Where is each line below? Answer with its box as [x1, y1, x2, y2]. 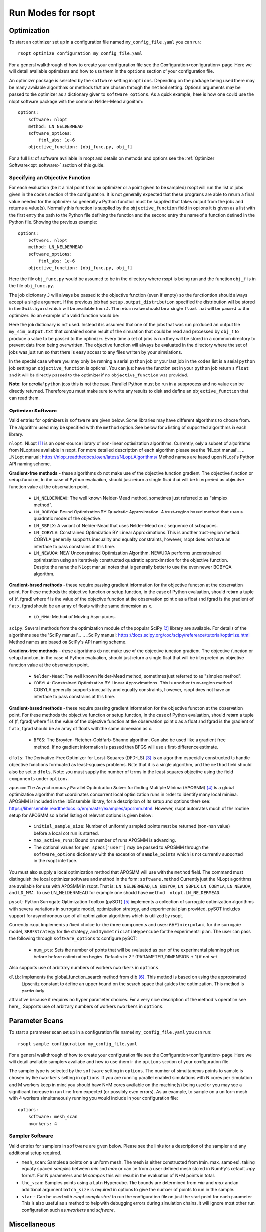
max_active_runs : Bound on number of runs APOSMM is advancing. [33, 837, 176, 843]
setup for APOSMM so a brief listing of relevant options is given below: [9, 812, 153, 818]
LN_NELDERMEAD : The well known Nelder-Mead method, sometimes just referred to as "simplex [33, 495, 228, 501]
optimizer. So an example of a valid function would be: [9, 312, 119, 318]
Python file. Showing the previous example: [9, 219, 98, 225]
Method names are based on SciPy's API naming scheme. [9, 639, 127, 645]
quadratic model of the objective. [33, 515, 101, 522]
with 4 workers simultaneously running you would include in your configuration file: [9, 1095, 178, 1101]
